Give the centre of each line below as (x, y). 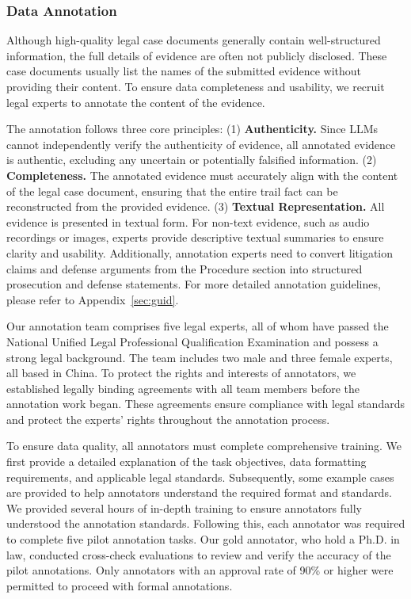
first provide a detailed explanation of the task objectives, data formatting (186, 462)
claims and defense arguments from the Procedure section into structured (185, 268)
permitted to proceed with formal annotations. (120, 585)
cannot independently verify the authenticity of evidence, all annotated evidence (201, 144)
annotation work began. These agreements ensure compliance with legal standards (205, 404)
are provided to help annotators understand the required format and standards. (199, 492)
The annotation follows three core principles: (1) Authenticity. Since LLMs (192, 129)
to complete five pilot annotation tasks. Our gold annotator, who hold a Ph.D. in (203, 539)
